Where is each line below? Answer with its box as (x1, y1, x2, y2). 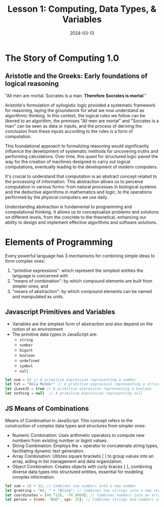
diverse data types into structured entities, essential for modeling (12, 469, 143, 475)
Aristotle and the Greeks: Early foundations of (5, 72, 148, 80)
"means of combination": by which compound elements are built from (12, 278, 153, 284)
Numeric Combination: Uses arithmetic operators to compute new (12, 432, 145, 438)
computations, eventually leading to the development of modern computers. (5, 163, 158, 170)
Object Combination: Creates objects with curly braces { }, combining (12, 463, 152, 469)
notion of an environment (12, 326, 63, 332)
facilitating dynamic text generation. (12, 448, 85, 454)
